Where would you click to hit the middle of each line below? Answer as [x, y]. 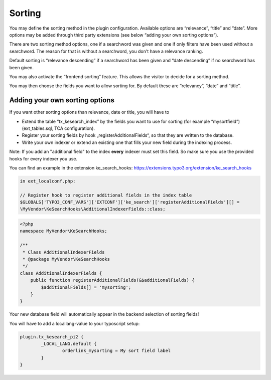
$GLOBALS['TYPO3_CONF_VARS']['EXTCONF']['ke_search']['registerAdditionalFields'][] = [130, 202]
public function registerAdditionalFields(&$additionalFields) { [112, 280]
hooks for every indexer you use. [43, 158]
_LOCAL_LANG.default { [69, 344]
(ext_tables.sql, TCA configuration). [58, 128]
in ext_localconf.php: [48, 181]
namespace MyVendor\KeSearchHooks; [63, 231]
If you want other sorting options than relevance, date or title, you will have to [89, 112]
